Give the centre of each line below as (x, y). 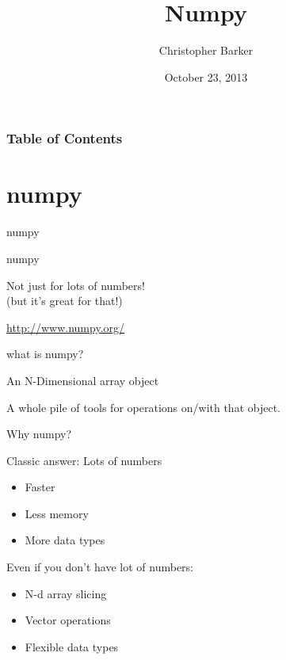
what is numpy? (45, 354)
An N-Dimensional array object (83, 380)
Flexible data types (72, 646)
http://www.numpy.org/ (66, 327)
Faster (40, 487)
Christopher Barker (206, 50)
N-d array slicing (66, 593)
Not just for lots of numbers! (76, 285)
